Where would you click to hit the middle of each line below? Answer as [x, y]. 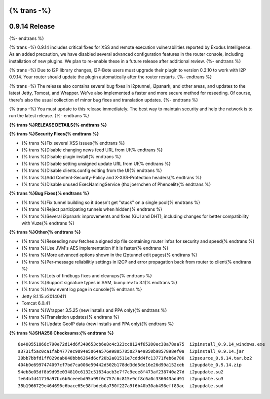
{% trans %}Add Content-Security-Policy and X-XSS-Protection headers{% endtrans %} [112, 177]
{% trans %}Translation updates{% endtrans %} [70, 317]
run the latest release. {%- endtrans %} [49, 116]
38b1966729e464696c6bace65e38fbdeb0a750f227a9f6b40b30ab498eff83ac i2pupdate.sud [121, 386]
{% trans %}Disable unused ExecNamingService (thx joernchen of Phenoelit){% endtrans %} [116, 184]
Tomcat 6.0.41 [36, 303]
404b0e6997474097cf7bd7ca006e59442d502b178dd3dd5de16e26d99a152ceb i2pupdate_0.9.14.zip [130, 365]
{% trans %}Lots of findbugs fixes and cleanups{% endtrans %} [87, 275]
